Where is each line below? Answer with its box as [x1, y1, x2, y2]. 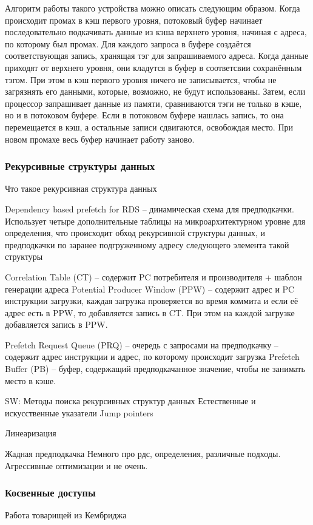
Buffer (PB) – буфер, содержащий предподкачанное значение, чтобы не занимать [5, 362, 305, 375]
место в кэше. [5, 374, 56, 387]
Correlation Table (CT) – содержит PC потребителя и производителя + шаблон [5, 270, 302, 283]
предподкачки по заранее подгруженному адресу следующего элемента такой [5, 238, 289, 251]
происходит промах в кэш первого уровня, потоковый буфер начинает [5, 13, 263, 26]
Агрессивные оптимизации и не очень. [5, 459, 148, 472]
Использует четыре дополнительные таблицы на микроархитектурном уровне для [5, 214, 306, 227]
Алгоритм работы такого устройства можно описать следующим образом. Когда [5, 2, 300, 14]
